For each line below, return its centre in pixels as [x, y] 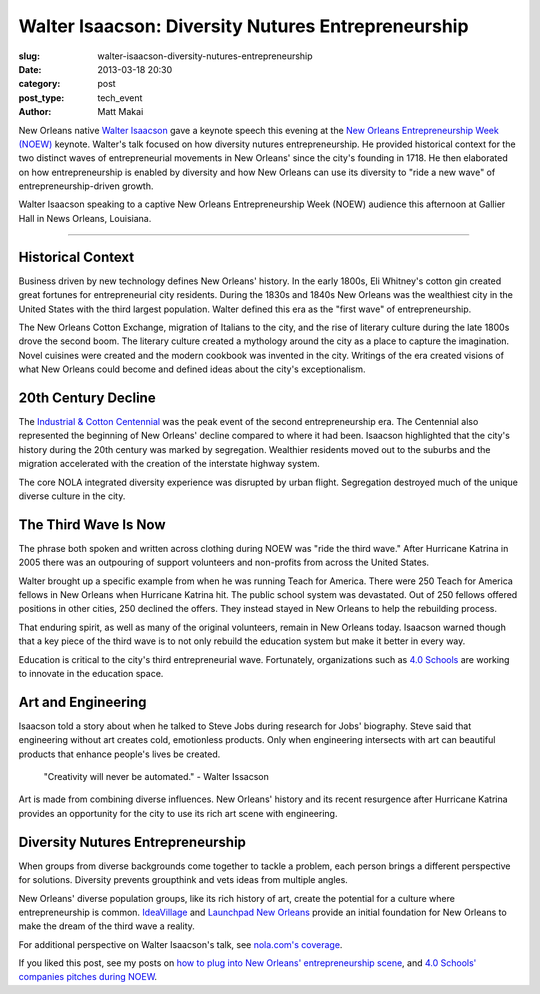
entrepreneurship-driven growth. [86, 186]
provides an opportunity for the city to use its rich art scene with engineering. [178, 813]
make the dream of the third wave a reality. [106, 926]
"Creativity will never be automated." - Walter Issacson [156, 777]
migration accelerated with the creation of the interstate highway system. [169, 464]
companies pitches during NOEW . [88, 977]
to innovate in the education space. [91, 673]
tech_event [120, 97]
